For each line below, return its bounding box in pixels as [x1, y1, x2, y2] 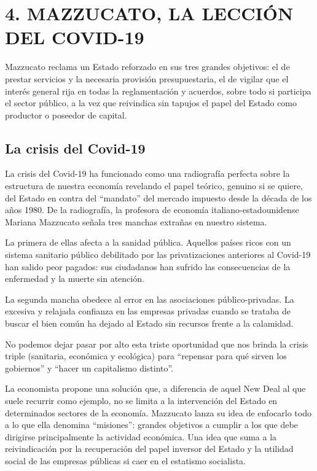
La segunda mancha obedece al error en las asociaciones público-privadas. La [5, 292, 294, 305]
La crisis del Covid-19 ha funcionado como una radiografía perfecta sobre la [5, 167, 290, 180]
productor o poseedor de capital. [5, 108, 127, 121]
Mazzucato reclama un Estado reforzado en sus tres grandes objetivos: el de [5, 60, 290, 73]
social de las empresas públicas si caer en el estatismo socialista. [5, 454, 246, 467]
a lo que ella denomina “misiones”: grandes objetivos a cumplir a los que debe [5, 418, 298, 431]
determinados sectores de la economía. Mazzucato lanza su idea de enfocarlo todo [5, 406, 311, 419]
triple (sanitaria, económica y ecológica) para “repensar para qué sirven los [5, 349, 287, 362]
